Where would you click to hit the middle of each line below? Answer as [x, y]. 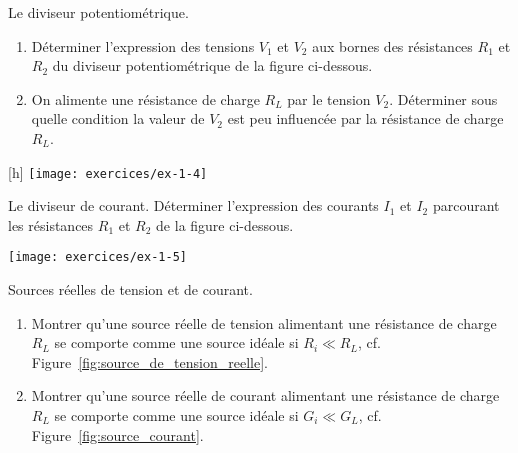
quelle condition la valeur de [118, 118]
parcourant [466, 205]
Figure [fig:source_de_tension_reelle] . [149, 361]
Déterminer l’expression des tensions [143, 45]
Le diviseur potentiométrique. [98, 12]
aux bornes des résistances [392, 45]
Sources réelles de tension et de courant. [130, 289]
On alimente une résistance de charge [145, 98]
